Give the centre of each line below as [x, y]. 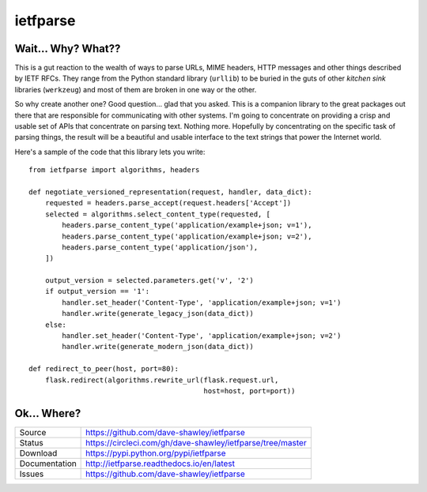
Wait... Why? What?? [68, 49]
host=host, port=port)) [249, 391]
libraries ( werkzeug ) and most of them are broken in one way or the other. [136, 89]
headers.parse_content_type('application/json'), [160, 247]
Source [33, 432]
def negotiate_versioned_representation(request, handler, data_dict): [170, 192]
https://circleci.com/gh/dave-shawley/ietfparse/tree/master [196, 442]
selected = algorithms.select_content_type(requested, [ [157, 214]
